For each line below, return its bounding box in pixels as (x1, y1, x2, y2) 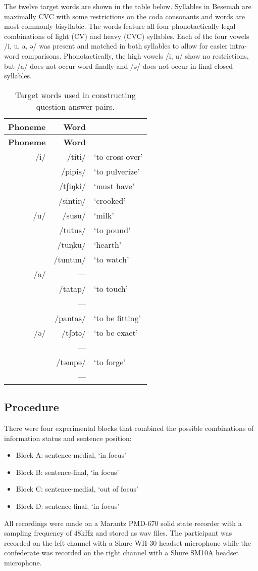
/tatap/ (59, 282, 86, 294)
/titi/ (67, 150, 86, 162)
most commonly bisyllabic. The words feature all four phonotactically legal (4, 21, 236, 31)
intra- (230, 40, 247, 51)
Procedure (4, 399, 59, 415)
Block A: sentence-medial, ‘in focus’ (16, 450, 126, 460)
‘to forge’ (94, 356, 126, 368)
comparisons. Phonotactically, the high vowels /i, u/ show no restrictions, (21, 50, 249, 61)
